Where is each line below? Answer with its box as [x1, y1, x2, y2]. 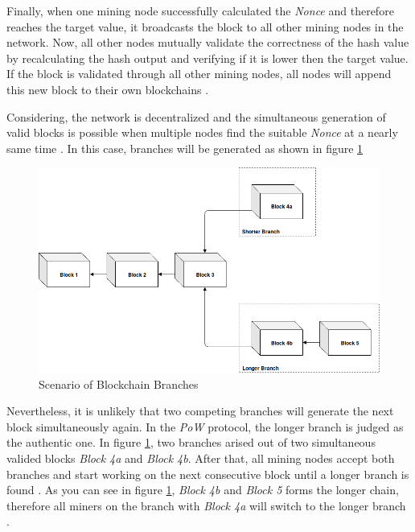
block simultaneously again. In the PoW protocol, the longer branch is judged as [6, 418, 404, 435]
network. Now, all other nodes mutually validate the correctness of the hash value [6, 34, 409, 51]
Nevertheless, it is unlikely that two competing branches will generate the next [6, 402, 394, 419]
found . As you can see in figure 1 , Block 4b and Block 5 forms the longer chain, [6, 481, 399, 498]
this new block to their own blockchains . [6, 80, 209, 97]
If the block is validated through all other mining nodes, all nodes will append [6, 65, 392, 82]
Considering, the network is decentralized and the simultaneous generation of [6, 108, 386, 125]
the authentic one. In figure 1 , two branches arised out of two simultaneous [6, 434, 376, 451]
